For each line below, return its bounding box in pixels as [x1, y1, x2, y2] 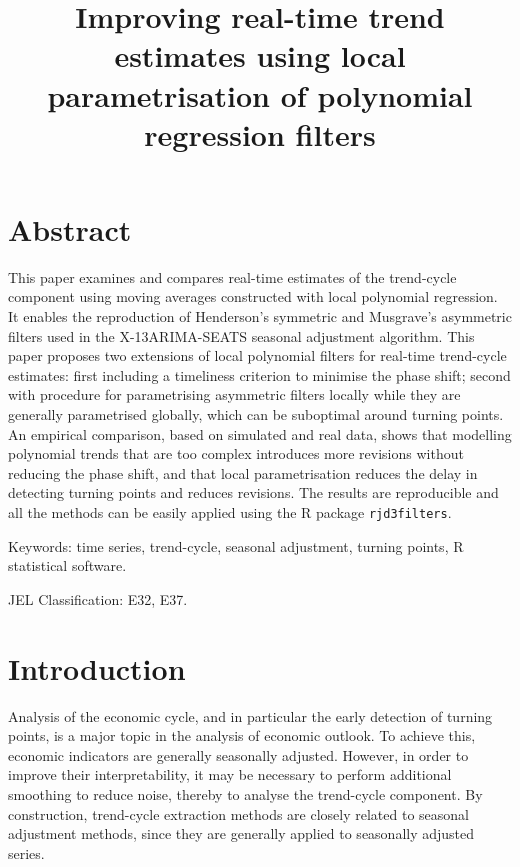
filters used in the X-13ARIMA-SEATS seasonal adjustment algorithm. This [8, 325, 475, 346]
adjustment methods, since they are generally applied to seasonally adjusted [8, 823, 475, 844]
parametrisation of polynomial [47, 74, 473, 115]
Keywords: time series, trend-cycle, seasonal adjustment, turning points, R [8, 535, 464, 556]
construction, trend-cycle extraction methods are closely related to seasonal [8, 803, 469, 824]
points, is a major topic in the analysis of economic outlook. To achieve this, [8, 725, 476, 746]
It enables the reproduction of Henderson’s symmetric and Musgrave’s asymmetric [8, 306, 512, 327]
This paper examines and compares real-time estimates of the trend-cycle [8, 266, 457, 287]
